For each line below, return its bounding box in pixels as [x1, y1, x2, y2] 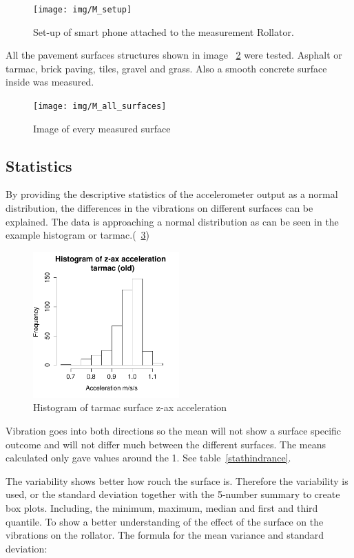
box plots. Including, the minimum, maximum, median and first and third [6, 501, 318, 515]
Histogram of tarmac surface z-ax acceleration [33, 400, 227, 415]
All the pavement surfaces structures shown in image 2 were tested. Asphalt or [6, 48, 342, 62]
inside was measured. [6, 74, 94, 89]
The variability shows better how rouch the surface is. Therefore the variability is [6, 473, 348, 488]
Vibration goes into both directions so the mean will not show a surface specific [6, 424, 342, 438]
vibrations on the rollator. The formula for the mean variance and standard [6, 528, 324, 542]
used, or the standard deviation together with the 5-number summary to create [6, 487, 340, 501]
